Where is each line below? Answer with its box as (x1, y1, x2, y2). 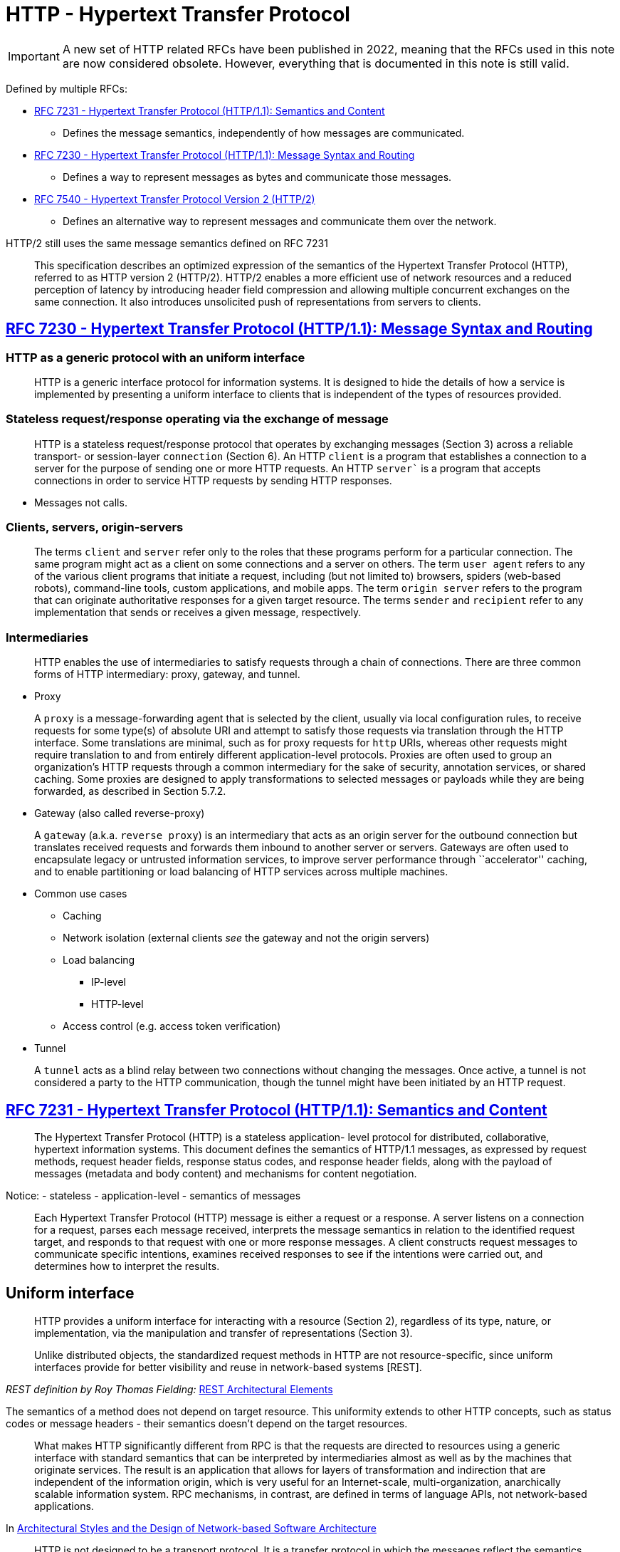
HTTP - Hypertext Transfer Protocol (6, 2, 350, 26)
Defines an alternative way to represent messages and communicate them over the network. (63, 214, 497, 227)
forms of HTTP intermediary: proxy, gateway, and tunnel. (34, 668, 300, 681)
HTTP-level (91, 998, 144, 1011)
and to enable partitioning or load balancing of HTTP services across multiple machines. (34, 865, 448, 878)
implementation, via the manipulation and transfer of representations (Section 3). (34, 1326, 413, 1339)
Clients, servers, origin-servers (6, 520, 184, 535)
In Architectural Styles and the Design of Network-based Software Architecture (6, 1521, 377, 1534)
